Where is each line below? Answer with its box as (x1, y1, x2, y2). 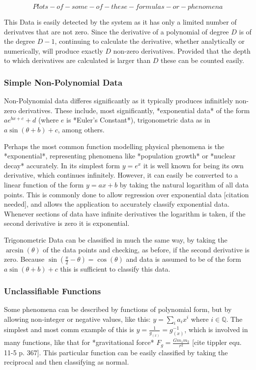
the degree (4, 36, 35, 46)
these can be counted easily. (161, 55, 244, 65)
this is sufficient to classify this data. (60, 264, 171, 274)
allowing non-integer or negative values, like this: (4, 313, 151, 324)
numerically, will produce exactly (4, 45, 103, 56)
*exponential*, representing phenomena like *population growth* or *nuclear (4, 151, 236, 161)
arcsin (5, 247, 24, 254)
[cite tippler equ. (192, 337, 242, 347)
